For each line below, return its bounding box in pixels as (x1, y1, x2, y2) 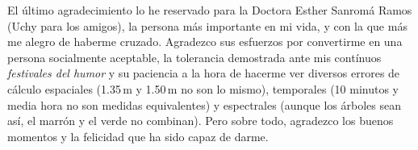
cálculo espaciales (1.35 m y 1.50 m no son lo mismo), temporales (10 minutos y (7, 80, 399, 97)
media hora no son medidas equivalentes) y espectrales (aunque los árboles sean (7, 96, 401, 113)
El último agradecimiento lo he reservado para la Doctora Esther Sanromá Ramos (7, 2, 412, 18)
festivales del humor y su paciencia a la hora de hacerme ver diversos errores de (7, 65, 400, 81)
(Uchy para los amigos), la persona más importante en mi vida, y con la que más (7, 17, 408, 34)
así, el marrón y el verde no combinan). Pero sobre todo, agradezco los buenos (7, 112, 394, 129)
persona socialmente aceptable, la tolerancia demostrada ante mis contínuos (7, 48, 382, 65)
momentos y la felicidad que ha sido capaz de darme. (7, 127, 269, 144)
